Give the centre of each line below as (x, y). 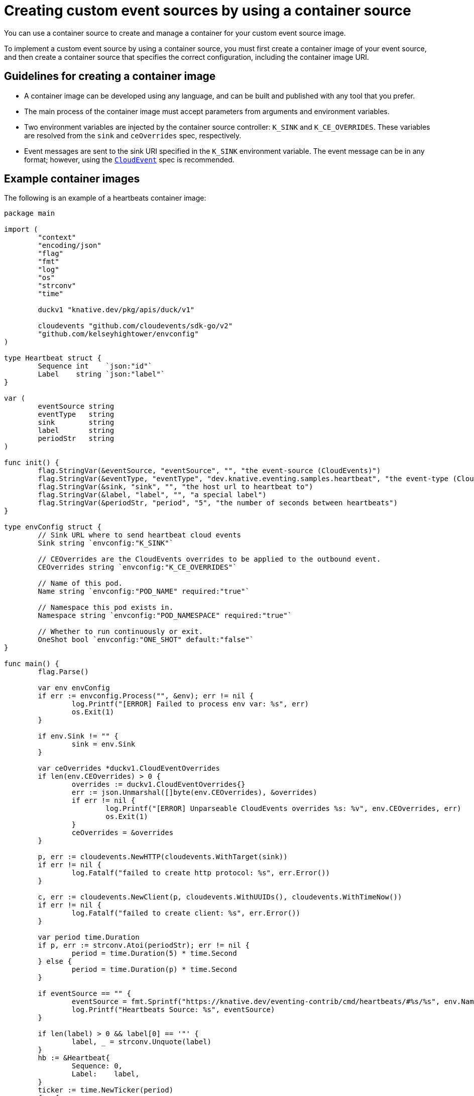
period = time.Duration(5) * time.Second (154, 953)
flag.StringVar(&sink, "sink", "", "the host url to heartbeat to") (175, 487)
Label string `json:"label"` (101, 374)
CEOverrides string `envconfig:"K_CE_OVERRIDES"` (137, 567)
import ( (21, 230)
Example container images (72, 179)
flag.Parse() (63, 672)
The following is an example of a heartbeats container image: (105, 198)
